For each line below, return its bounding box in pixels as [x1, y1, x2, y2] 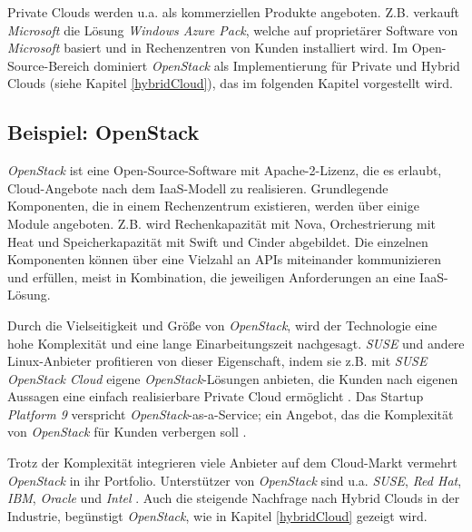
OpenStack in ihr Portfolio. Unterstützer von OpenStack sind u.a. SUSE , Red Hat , [7, 470, 462, 489]
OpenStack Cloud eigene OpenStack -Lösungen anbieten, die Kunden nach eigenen [7, 369, 458, 388]
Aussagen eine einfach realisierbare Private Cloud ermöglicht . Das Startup [7, 387, 424, 406]
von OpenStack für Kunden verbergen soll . [7, 422, 247, 441]
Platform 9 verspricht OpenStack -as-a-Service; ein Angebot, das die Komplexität [7, 404, 454, 423]
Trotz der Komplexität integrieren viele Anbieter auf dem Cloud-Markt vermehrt [7, 453, 457, 472]
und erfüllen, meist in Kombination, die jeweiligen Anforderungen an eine [7, 267, 416, 286]
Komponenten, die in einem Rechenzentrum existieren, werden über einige [7, 196, 419, 215]
